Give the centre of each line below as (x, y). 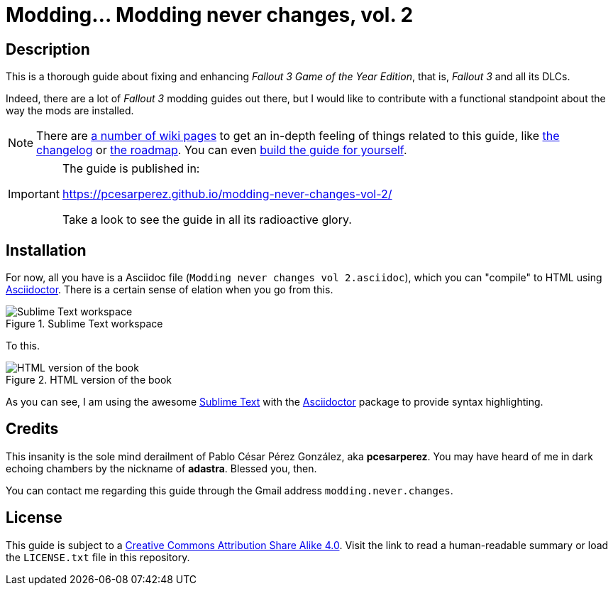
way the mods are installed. (70, 111)
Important (34, 194)
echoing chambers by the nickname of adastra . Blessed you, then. (161, 468)
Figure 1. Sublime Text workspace (84, 324)
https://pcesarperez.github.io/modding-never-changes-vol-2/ (227, 194)
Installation (46, 250)
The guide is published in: (131, 169)
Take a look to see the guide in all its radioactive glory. (207, 220)
